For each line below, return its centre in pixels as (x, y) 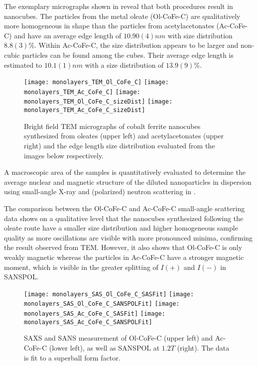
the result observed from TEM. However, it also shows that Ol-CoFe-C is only (123, 247)
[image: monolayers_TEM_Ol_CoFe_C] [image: (97, 82)
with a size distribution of (124, 64)
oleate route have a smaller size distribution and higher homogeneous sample (121, 228)
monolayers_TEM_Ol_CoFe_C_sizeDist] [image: (98, 102)
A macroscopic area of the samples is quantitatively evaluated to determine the (125, 172)
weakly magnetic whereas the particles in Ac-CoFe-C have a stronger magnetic (124, 257)
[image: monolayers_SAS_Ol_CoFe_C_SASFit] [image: (109, 294)
